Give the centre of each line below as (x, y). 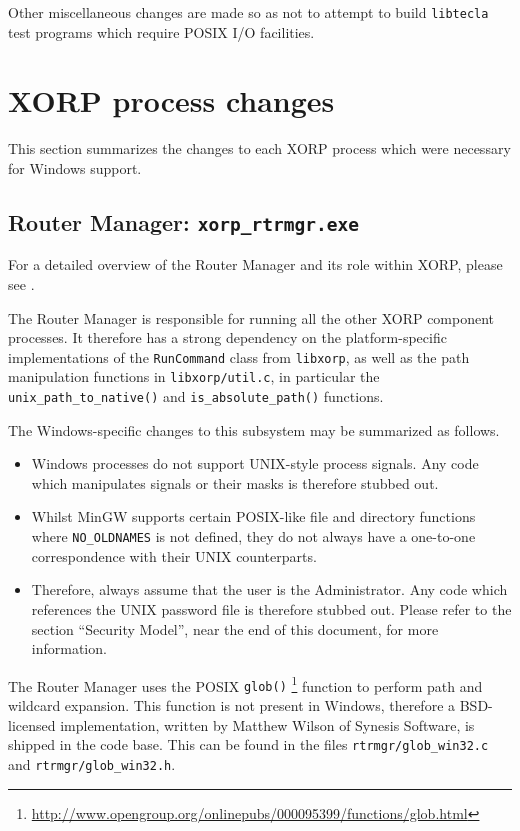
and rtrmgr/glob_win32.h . (92, 763)
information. (69, 648)
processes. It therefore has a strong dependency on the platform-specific (227, 337)
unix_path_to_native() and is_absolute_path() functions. (196, 396)
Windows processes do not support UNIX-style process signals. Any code (255, 463)
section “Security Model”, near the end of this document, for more (235, 628)
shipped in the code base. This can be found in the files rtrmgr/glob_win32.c (248, 744)
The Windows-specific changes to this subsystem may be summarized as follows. (254, 429)
